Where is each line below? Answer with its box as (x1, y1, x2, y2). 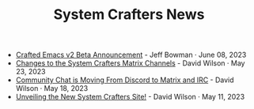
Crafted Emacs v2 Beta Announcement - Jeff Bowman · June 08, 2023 (15, 50, 247, 60)
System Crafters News (53, 6, 205, 24)
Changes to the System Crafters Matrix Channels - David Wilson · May (15, 58, 245, 68)
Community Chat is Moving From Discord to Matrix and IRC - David (15, 75, 235, 85)
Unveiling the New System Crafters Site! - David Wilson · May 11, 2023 (15, 92, 245, 102)
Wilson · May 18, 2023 (15, 84, 89, 93)
